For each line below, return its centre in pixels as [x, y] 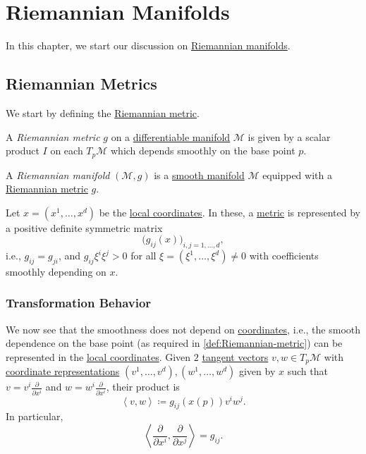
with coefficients [284, 256]
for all [144, 256]
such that [307, 371]
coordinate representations [63, 371]
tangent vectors [235, 356]
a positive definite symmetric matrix [84, 227]
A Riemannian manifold [58, 174]
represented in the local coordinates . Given [98, 356]
